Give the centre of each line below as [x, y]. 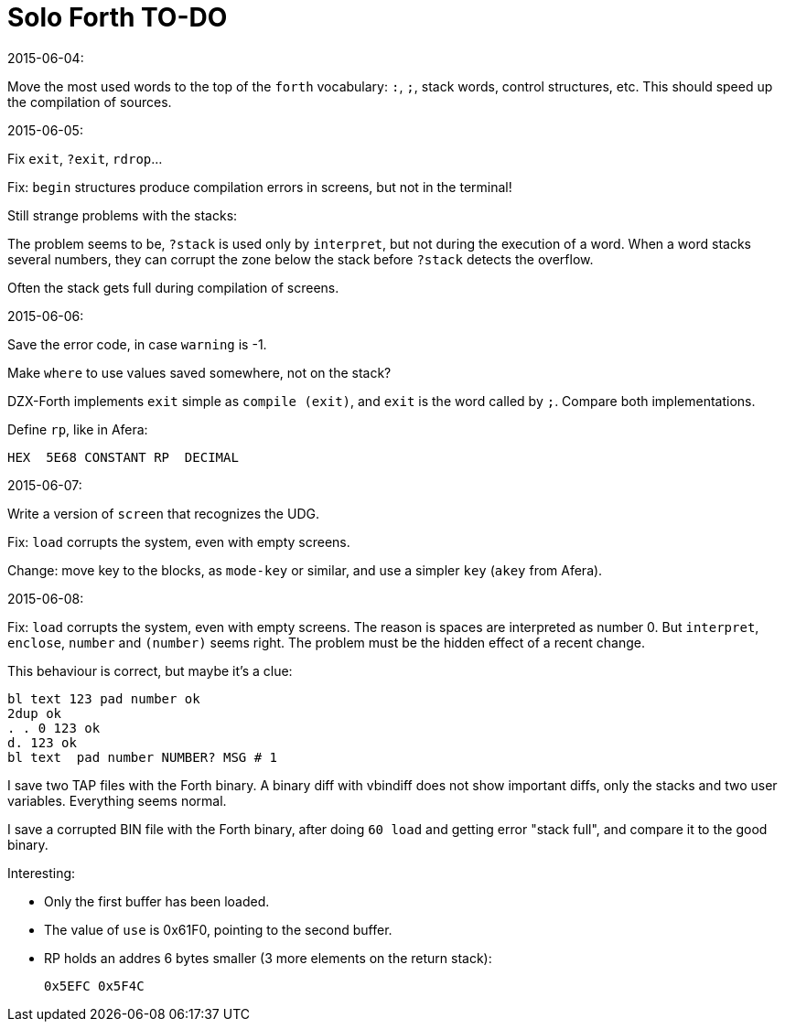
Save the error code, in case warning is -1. [137, 344]
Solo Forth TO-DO [118, 17]
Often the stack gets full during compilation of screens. [173, 287]
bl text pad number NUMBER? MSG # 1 [143, 757]
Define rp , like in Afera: [78, 429]
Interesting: [42, 873]
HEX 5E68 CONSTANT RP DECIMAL [123, 457]
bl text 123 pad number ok [104, 698]
